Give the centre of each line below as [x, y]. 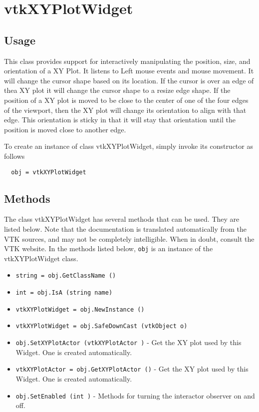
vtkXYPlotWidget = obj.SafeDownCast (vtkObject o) [102, 326]
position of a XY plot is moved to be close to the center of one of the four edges [126, 100]
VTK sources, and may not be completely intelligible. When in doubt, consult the [129, 238]
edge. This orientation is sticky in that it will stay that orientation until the [120, 120]
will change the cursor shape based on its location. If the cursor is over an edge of [129, 80]
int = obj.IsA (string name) [64, 293]
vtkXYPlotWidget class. [41, 258]
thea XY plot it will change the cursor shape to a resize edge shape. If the [117, 90]
